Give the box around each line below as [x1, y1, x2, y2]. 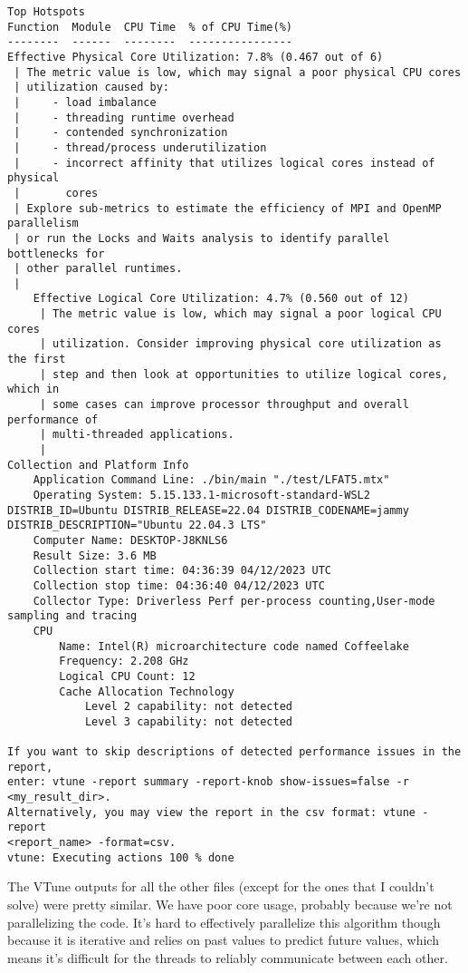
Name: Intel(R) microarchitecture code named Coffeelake [59, 639, 409, 653]
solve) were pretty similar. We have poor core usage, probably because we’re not [7, 895, 453, 913]
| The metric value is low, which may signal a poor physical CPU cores [14, 65, 462, 79]
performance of [7, 413, 99, 426]
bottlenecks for [7, 247, 105, 260]
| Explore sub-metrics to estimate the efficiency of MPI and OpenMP [14, 201, 442, 215]
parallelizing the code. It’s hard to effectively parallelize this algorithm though [7, 912, 441, 931]
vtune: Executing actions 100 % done [7, 851, 234, 864]
